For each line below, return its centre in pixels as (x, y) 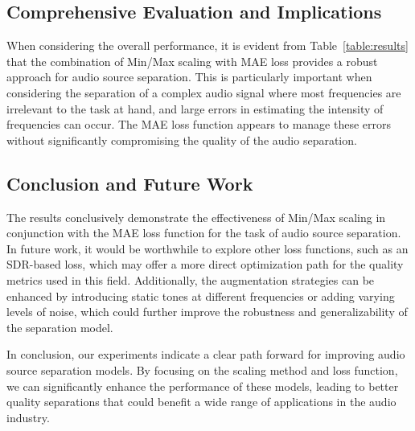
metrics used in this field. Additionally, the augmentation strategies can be (191, 279)
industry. (28, 417)
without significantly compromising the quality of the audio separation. (182, 140)
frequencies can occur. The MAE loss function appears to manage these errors (199, 124)
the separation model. (60, 327)
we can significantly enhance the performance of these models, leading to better (203, 386)
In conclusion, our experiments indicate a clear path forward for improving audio (206, 354)
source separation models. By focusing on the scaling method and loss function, (202, 369)
